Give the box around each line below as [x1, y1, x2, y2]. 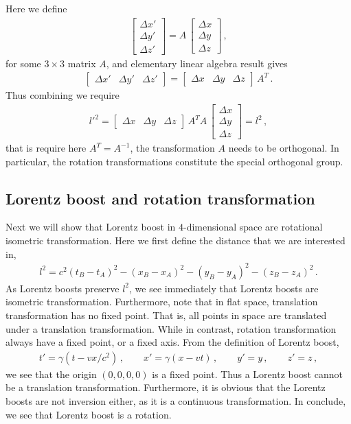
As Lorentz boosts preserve [5, 281, 120, 295]
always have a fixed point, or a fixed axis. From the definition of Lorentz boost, [5, 335, 339, 349]
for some [5, 56, 41, 70]
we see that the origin [5, 366, 97, 381]
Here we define [5, 1, 67, 15]
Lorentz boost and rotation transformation [5, 187, 315, 209]
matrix [67, 56, 96, 70]
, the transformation [130, 141, 215, 155]
